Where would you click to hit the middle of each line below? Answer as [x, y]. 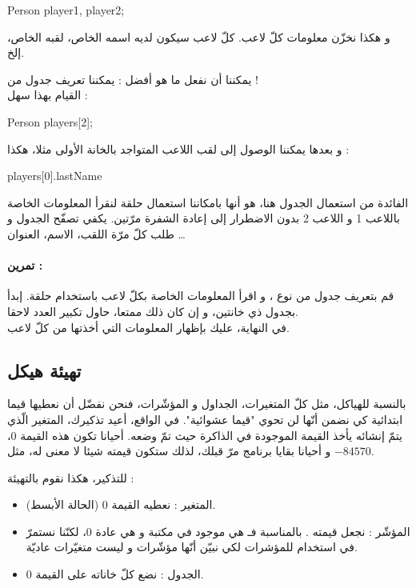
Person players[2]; [50, 121]
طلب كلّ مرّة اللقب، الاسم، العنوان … [96, 233]
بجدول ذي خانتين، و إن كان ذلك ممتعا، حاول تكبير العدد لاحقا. [153, 311]
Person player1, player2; [66, 10]
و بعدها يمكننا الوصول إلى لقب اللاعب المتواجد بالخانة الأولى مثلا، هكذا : [178, 148]
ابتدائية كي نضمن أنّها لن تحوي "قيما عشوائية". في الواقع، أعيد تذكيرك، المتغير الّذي [205, 419]
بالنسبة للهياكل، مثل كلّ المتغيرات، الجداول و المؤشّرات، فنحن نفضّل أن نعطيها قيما [207, 404]
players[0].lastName [55, 176]
